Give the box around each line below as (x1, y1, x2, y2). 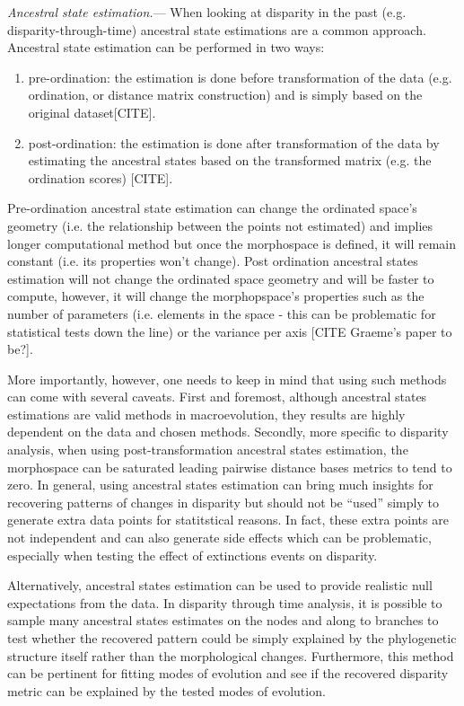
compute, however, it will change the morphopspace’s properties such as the (7, 287, 425, 305)
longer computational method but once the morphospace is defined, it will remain (7, 234, 457, 252)
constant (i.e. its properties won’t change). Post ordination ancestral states (7, 252, 418, 270)
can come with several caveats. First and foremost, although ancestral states (7, 387, 427, 406)
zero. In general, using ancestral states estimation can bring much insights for (7, 475, 433, 494)
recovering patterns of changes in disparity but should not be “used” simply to (7, 492, 439, 511)
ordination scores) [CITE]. (28, 168, 173, 187)
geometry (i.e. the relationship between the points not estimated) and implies (7, 216, 433, 234)
